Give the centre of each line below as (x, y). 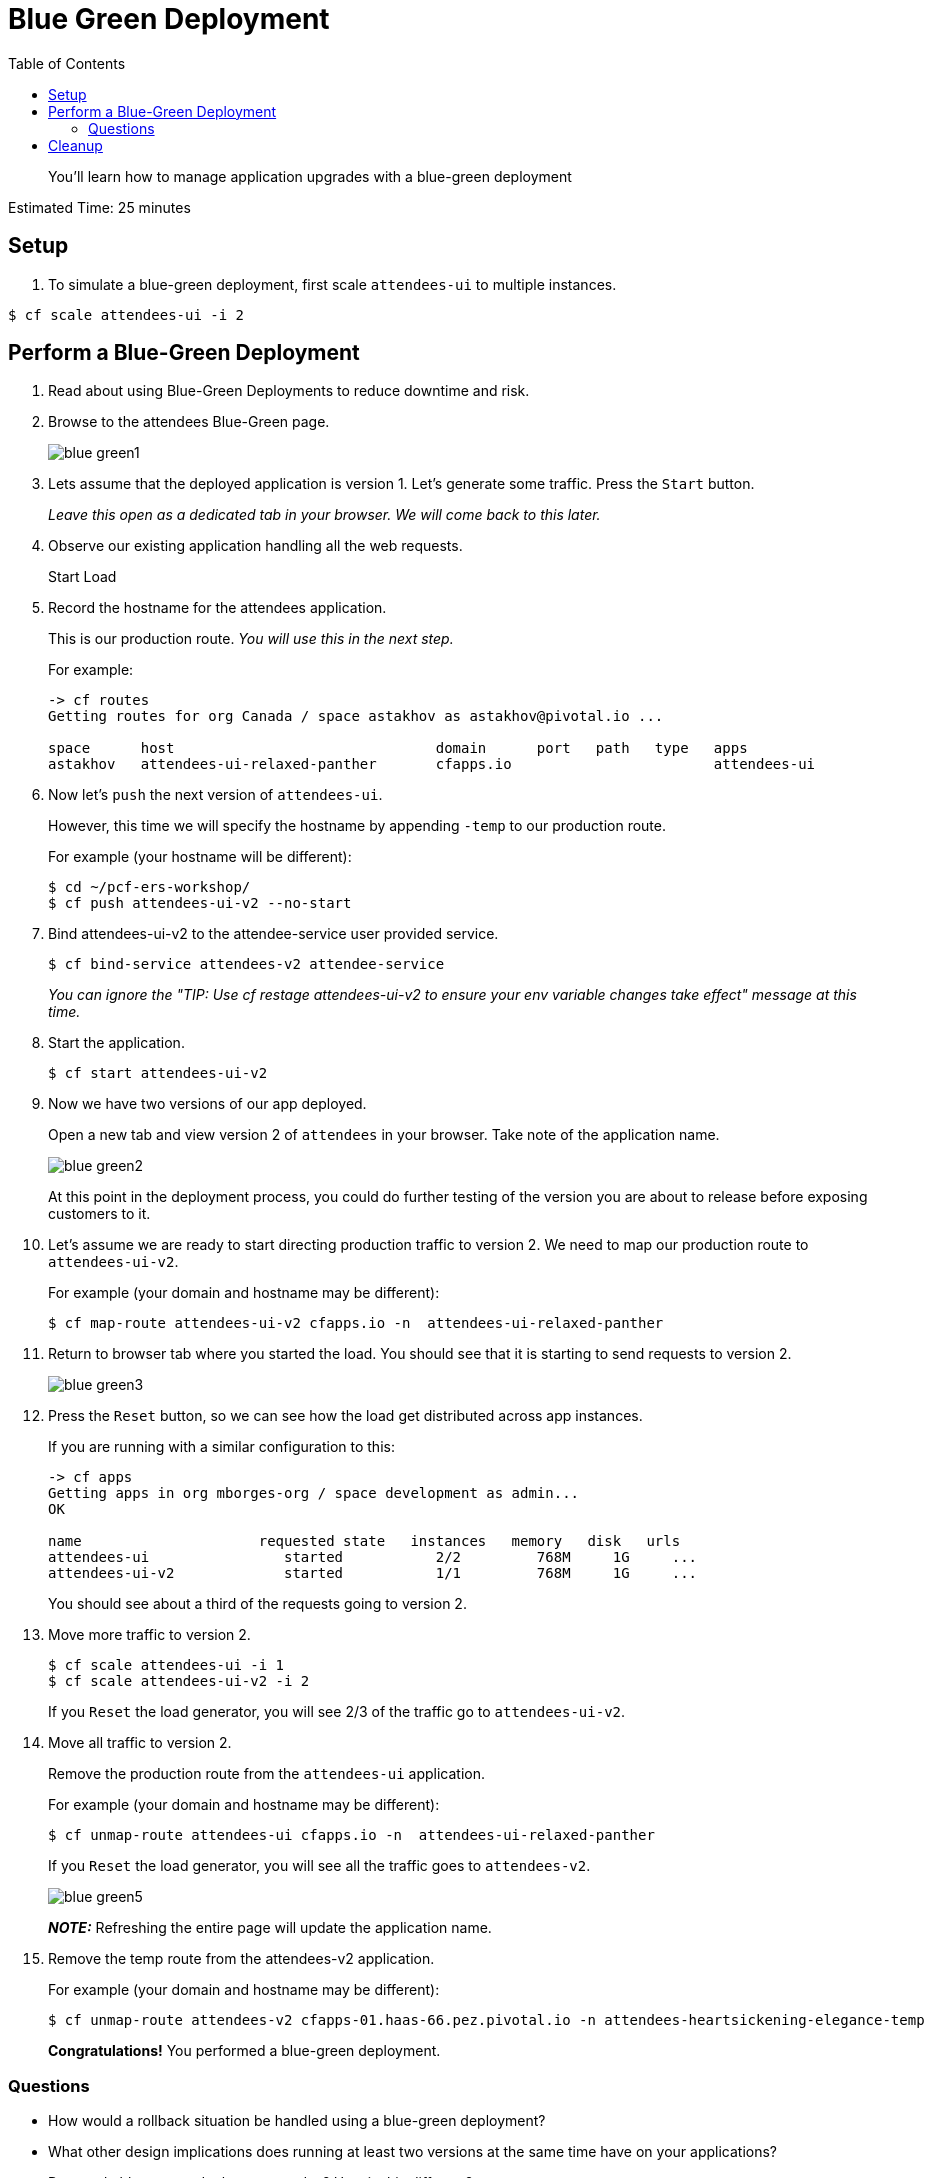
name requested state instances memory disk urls (364, 1541)
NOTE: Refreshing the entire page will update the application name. (270, 1928)
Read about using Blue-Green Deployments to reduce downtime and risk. (289, 391)
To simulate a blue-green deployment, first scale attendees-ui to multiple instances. (332, 284)
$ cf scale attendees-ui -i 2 (126, 314)
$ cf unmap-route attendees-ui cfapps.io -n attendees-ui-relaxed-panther (351, 1835)
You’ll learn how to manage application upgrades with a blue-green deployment (310, 176)
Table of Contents (67, 63)
